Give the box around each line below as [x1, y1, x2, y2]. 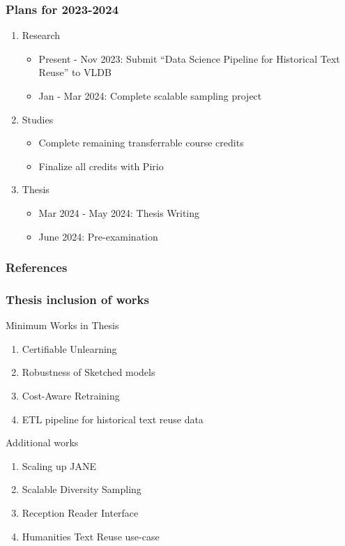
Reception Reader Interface [22, 505, 139, 520]
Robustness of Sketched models [22, 365, 155, 379]
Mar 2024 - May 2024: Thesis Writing [38, 205, 200, 220]
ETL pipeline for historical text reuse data [22, 411, 204, 426]
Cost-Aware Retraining [22, 388, 120, 402]
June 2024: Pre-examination [38, 229, 158, 243]
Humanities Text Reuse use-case [22, 529, 160, 543]
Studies [22, 112, 54, 126]
